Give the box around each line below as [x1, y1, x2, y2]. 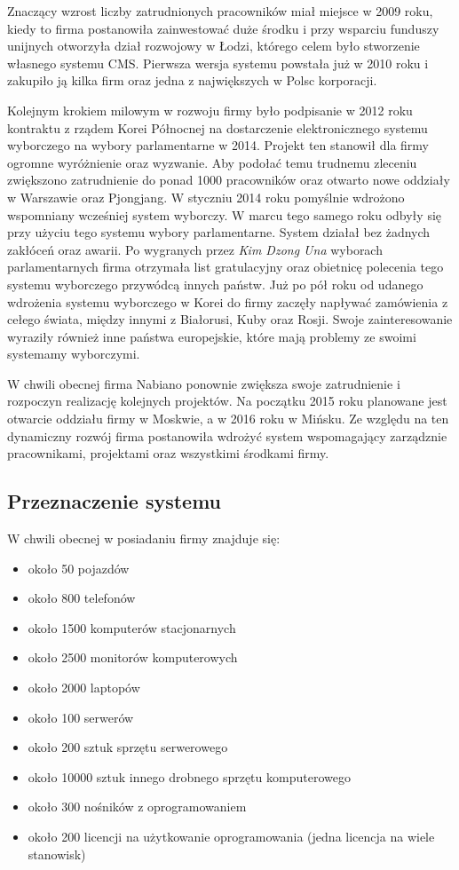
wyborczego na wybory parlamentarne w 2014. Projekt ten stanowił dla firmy [7, 136, 430, 154]
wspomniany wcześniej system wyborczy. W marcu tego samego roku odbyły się [7, 205, 442, 224]
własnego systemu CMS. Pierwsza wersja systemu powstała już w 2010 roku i [7, 53, 429, 72]
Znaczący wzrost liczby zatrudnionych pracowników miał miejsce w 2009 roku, [7, 2, 433, 20]
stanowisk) [28, 844, 86, 863]
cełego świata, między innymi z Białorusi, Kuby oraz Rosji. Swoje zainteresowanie [7, 310, 453, 328]
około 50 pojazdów [28, 558, 130, 577]
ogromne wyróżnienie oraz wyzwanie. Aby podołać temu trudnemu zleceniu [7, 153, 417, 171]
